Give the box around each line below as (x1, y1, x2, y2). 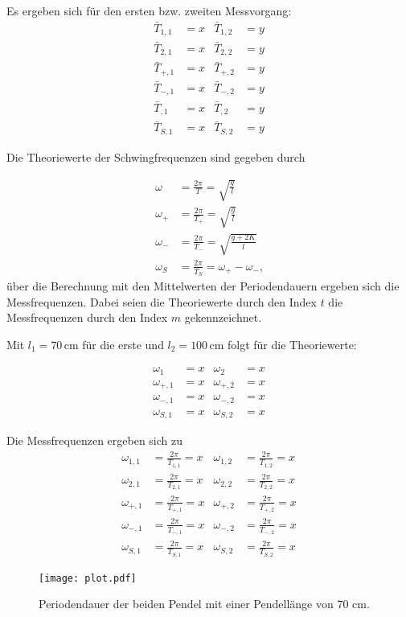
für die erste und (82, 335, 164, 352)
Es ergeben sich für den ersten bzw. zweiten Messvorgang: (6, 2, 292, 19)
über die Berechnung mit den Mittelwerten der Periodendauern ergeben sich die (6, 277, 400, 294)
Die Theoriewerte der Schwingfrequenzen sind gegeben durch (6, 148, 306, 165)
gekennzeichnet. (184, 309, 262, 326)
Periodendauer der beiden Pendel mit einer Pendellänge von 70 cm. (39, 595, 370, 612)
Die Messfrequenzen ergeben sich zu (6, 432, 183, 449)
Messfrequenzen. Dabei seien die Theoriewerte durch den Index (6, 293, 317, 310)
